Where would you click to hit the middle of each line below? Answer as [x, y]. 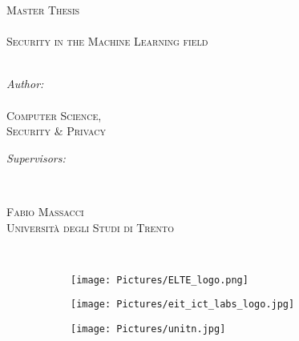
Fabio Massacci [45, 211]
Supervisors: [36, 157]
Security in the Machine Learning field [107, 41]
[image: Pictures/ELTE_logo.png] [160, 280]
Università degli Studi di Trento [90, 227]
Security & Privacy [57, 131]
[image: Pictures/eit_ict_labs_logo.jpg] [183, 305]
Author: [25, 84]
